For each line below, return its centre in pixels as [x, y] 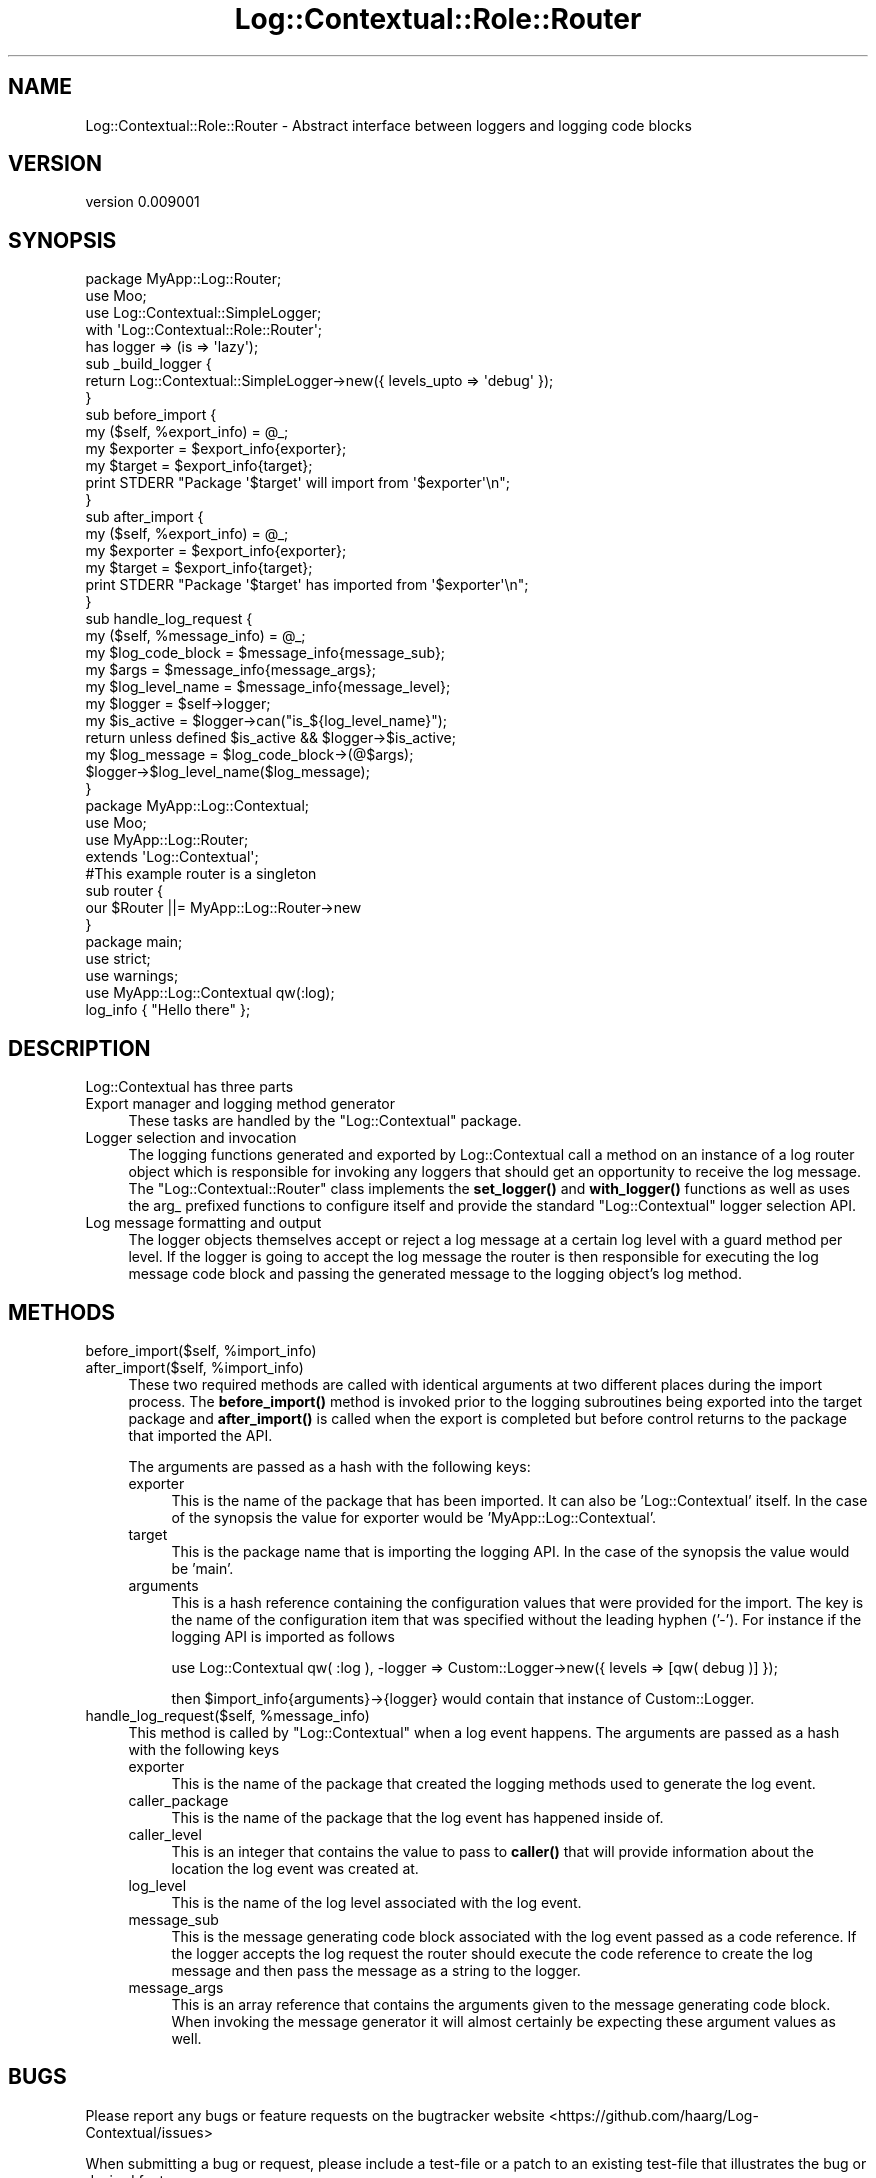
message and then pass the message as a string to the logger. [376, 1970]
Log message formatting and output [203, 1223]
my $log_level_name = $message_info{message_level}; [268, 687]
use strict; [118, 959]
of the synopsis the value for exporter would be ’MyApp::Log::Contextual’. [414, 1517]
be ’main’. [202, 1568]
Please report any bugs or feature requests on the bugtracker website [315, 2115]
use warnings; [132, 976]
